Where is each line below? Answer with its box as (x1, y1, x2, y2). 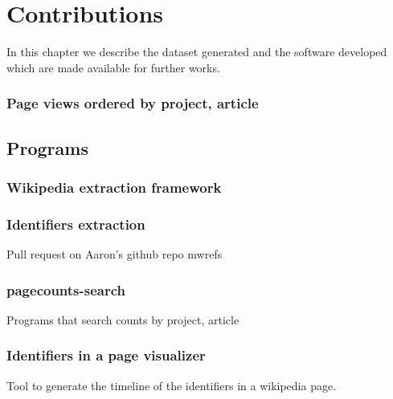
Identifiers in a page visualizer (6, 345, 206, 365)
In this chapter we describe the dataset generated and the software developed (6, 43, 387, 60)
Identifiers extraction (6, 214, 145, 234)
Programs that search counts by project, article (6, 311, 239, 328)
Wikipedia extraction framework (6, 177, 222, 197)
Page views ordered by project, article (6, 93, 259, 113)
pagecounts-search (6, 279, 126, 299)
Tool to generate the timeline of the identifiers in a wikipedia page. (6, 377, 337, 393)
